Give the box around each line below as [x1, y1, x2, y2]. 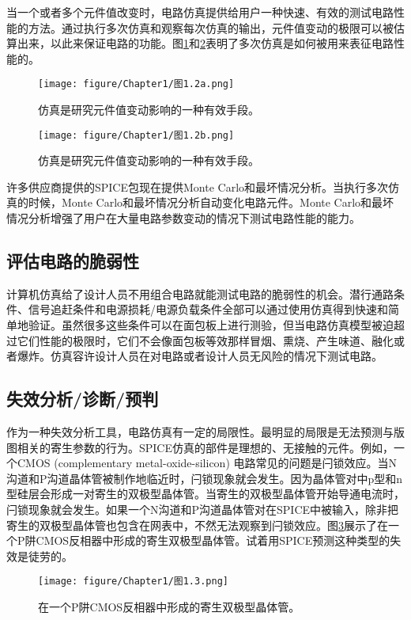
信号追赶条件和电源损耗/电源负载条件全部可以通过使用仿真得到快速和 [28, 301, 388, 318]
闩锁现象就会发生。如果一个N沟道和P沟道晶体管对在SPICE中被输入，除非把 [6, 501, 399, 517]
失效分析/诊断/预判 [6, 386, 159, 411]
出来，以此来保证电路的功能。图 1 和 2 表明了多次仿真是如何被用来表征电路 [17, 35, 394, 51]
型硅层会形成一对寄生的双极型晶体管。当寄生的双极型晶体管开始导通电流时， [6, 485, 405, 502]
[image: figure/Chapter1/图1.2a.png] [38, 78, 235, 90]
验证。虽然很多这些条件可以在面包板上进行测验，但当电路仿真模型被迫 [28, 317, 394, 333]
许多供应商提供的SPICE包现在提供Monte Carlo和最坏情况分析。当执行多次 [6, 178, 389, 195]
